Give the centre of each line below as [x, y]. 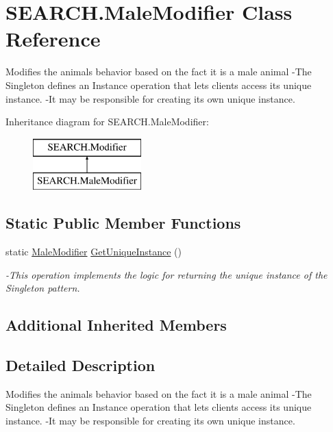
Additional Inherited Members [116, 325]
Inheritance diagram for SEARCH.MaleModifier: [107, 122]
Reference [53, 39]
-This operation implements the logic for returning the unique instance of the [166, 274]
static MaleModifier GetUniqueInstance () [94, 252]
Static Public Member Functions [123, 223]
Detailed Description [81, 365]
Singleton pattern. [43, 288]
